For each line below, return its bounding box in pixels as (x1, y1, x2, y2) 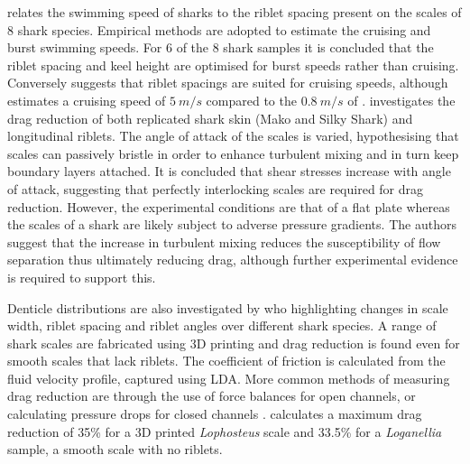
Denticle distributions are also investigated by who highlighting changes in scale (7, 298, 448, 317)
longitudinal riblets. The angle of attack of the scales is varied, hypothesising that (7, 126, 459, 145)
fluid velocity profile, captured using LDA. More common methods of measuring (7, 368, 450, 387)
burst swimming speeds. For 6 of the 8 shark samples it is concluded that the (7, 38, 434, 57)
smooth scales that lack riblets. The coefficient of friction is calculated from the (7, 351, 446, 370)
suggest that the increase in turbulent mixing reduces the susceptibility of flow (7, 232, 441, 251)
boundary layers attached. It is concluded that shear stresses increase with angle (7, 162, 451, 181)
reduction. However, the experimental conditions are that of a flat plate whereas (7, 197, 450, 216)
